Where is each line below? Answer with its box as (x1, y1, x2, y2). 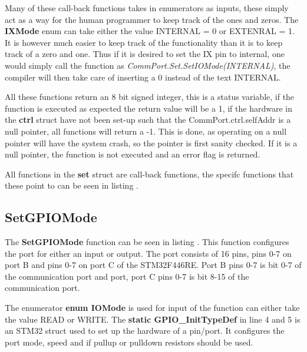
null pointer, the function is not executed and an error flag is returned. (5, 148, 260, 160)
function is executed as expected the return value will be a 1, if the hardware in (5, 102, 292, 114)
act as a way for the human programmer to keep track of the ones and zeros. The (5, 13, 299, 25)
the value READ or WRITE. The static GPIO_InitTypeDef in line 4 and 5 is (5, 313, 301, 325)
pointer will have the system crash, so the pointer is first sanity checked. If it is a (5, 136, 298, 149)
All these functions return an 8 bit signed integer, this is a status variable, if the (5, 90, 295, 103)
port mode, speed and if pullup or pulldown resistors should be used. (5, 336, 253, 348)
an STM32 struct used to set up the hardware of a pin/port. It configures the (5, 324, 285, 337)
